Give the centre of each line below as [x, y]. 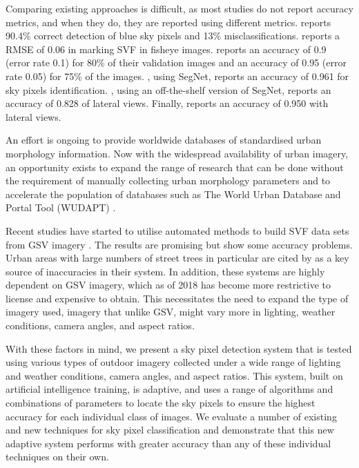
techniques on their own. [57, 457]
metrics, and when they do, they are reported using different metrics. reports [168, 22]
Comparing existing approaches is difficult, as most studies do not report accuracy [179, 8]
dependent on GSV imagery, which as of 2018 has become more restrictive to [168, 285]
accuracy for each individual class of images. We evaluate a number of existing [171, 416]
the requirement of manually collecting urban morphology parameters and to [168, 181]
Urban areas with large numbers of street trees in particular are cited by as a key [177, 258]
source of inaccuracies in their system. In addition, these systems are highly [165, 271]
